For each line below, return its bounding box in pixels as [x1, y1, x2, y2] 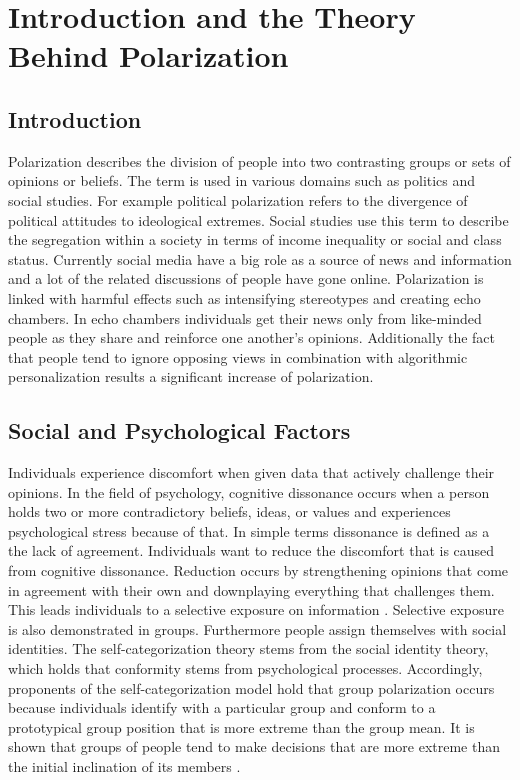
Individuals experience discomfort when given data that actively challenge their [8, 462, 495, 483]
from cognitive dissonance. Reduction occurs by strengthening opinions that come [8, 560, 509, 581]
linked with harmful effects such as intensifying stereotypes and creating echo [8, 287, 481, 308]
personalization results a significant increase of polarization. [8, 366, 374, 387]
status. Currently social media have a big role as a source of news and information [8, 248, 512, 269]
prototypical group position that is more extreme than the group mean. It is [8, 716, 475, 737]
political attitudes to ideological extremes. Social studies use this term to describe [8, 209, 509, 230]
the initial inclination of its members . [8, 756, 241, 776]
